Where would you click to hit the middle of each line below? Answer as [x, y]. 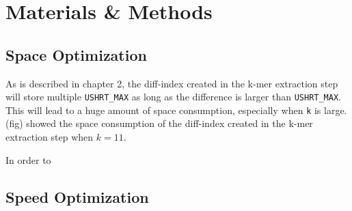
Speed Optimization [77, 196]
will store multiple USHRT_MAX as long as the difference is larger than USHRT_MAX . [173, 97]
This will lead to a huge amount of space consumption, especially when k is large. [176, 110]
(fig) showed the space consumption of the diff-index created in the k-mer [159, 123]
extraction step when [50, 137]
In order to [28, 159]
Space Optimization [76, 54]
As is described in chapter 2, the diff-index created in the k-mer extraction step [172, 83]
